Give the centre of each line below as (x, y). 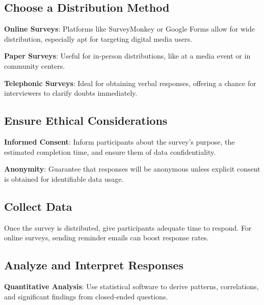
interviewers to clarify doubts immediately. (71, 93)
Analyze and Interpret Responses (94, 265)
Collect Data (38, 206)
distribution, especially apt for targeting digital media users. (98, 38)
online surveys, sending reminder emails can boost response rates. (107, 238)
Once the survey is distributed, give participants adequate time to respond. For (128, 227)
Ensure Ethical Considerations (86, 120)
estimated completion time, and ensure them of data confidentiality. (110, 151)
